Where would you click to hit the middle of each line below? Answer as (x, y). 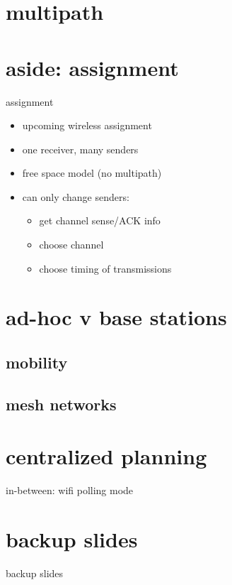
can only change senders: (76, 196)
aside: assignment (92, 67)
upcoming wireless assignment (87, 125)
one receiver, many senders (80, 149)
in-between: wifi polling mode (70, 490)
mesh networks (61, 404)
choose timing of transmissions (105, 268)
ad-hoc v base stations (116, 317)
